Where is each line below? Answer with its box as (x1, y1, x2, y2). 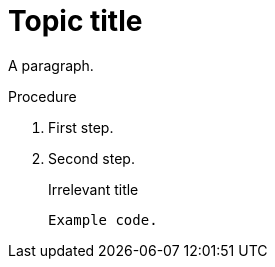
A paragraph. (8, 56, 94, 74)
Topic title (8, 4, 143, 38)
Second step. (48, 149, 135, 167)
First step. (48, 118, 114, 136)
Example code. (48, 211, 158, 228)
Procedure (8, 87, 77, 105)
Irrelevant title (48, 180, 139, 198)
